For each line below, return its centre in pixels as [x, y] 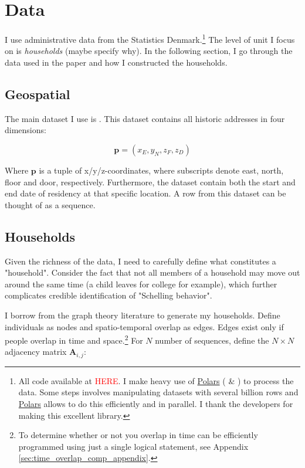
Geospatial [38, 94]
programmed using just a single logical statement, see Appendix [133, 446]
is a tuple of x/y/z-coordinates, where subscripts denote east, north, [161, 170]
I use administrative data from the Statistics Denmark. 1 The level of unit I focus [150, 38]
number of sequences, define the [212, 340]
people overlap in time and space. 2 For [74, 339]
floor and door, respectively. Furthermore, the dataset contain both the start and [150, 182]
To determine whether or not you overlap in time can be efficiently [138, 435]
